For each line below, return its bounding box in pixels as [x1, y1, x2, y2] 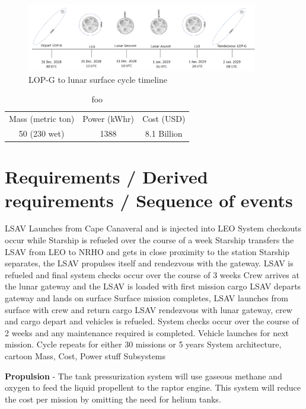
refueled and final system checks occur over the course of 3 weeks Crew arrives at [5, 268, 299, 281]
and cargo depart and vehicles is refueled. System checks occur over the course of [5, 315, 299, 327]
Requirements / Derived [5, 165, 208, 189]
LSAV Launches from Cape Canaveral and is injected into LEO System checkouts [5, 222, 302, 234]
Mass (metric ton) [9, 112, 75, 125]
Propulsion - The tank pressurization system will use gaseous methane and [5, 369, 282, 382]
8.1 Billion [145, 127, 183, 140]
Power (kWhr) [82, 112, 134, 125]
